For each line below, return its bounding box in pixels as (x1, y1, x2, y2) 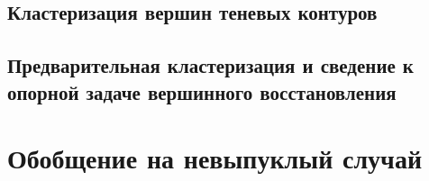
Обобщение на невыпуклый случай (7, 140, 423, 176)
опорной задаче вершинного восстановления (7, 77, 397, 105)
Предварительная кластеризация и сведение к (7, 51, 414, 79)
